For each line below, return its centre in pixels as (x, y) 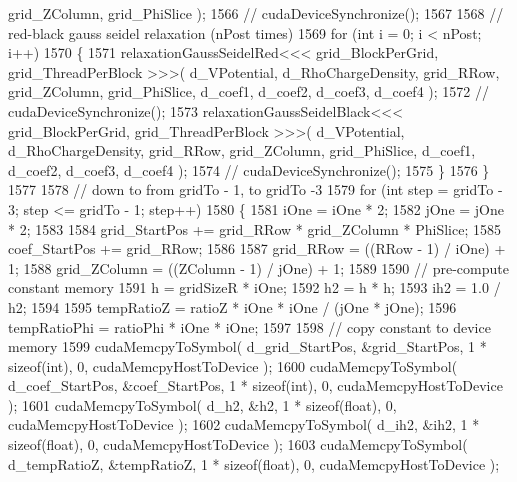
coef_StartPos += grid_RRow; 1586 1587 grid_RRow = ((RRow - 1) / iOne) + (257, 248)
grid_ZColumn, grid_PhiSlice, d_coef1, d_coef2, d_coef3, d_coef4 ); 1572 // (248, 91)
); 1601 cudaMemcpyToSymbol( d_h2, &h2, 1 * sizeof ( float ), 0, (202, 404)
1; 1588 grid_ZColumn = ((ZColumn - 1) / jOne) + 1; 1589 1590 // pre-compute (258, 267)
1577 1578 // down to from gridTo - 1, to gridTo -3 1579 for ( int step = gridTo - (255, 189)
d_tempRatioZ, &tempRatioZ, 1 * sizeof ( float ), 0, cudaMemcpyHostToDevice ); (254, 463)
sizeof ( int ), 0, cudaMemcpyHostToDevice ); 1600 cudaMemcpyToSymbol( (233, 365)
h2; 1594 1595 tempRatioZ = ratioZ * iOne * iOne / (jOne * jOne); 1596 (232, 306)
